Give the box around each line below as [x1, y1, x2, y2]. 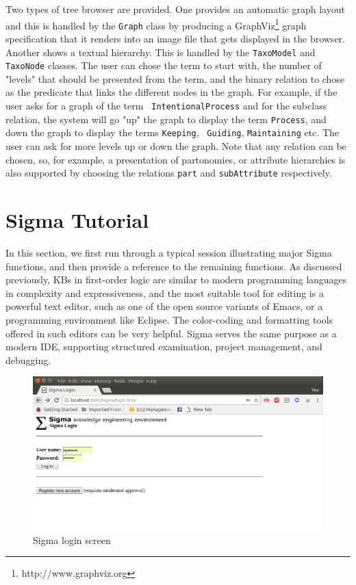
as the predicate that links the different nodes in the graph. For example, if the [5, 85, 338, 99]
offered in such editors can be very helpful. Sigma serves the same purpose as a [5, 326, 337, 340]
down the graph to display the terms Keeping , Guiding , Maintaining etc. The [5, 125, 339, 140]
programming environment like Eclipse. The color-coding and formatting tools [5, 312, 333, 326]
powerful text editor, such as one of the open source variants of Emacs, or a [5, 299, 323, 313]
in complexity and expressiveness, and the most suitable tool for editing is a [5, 285, 324, 300]
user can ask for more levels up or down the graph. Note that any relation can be [5, 138, 346, 153]
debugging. [5, 352, 51, 367]
